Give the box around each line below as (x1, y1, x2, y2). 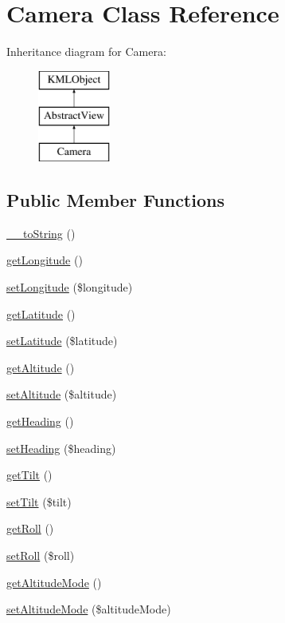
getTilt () (6, 466, 53, 483)
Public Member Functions (6, 188, 224, 212)
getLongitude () (6, 252, 83, 268)
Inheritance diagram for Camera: (6, 43, 166, 60)
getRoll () (6, 520, 54, 537)
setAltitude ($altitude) (6, 386, 117, 403)
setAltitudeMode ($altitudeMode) (6, 601, 171, 617)
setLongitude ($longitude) (6, 279, 133, 296)
